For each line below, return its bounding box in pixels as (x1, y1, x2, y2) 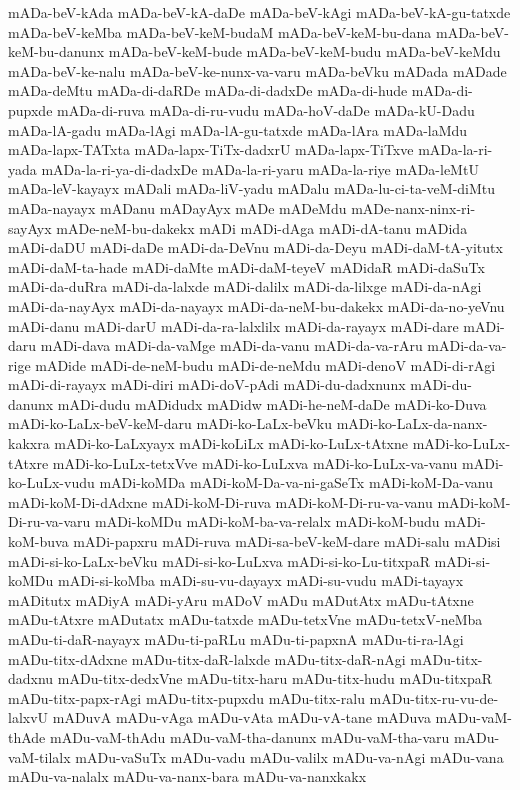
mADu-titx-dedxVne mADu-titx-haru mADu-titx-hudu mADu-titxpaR (57, 668, 493, 689)
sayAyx (8, 217, 52, 238)
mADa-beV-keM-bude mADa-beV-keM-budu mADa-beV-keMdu (108, 41, 501, 62)
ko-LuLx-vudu (8, 472, 95, 493)
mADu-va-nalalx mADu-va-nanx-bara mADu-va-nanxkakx (8, 766, 367, 787)
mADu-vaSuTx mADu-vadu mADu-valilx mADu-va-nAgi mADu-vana (75, 746, 504, 767)
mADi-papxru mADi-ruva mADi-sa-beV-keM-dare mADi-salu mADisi (73, 531, 501, 552)
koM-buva (8, 531, 69, 552)
